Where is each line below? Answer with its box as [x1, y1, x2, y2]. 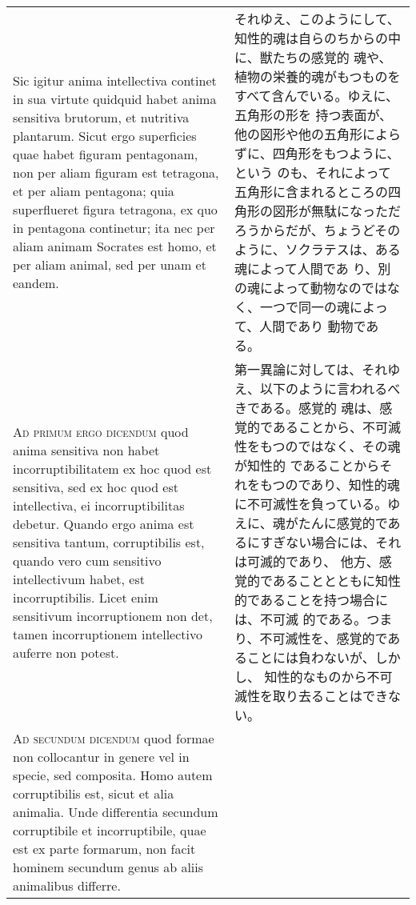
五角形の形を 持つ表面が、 [234, 106, 393, 124]
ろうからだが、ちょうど [234, 221, 375, 239]
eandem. [13, 274, 59, 292]
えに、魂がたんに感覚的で [234, 514, 388, 532]
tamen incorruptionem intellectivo [13, 624, 202, 643]
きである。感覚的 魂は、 [234, 398, 380, 417]
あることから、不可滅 [272, 418, 401, 436]
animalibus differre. [13, 876, 121, 895]
